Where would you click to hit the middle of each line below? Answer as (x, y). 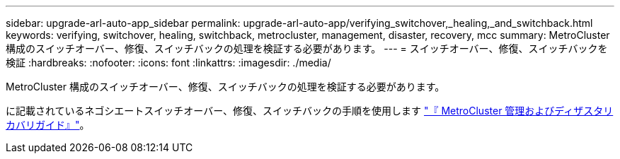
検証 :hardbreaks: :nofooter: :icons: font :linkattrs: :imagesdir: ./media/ (168, 63)
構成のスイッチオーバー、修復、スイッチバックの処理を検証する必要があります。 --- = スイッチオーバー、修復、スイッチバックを (307, 48)
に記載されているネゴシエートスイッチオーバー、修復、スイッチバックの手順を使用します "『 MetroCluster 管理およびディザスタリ (310, 111)
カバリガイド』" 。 (48, 125)
